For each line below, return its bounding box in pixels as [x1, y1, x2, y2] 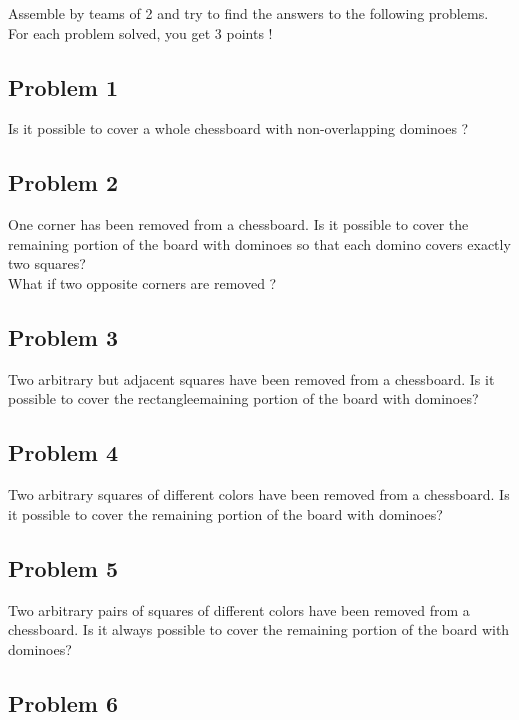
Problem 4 [8, 437, 118, 468]
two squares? [8, 253, 86, 274]
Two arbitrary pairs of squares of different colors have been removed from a [8, 599, 470, 620]
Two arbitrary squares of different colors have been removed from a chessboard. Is [8, 484, 510, 505]
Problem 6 [8, 687, 118, 718]
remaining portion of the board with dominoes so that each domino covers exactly [8, 233, 511, 254]
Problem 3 [8, 321, 118, 352]
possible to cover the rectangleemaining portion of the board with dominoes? [8, 388, 479, 409]
